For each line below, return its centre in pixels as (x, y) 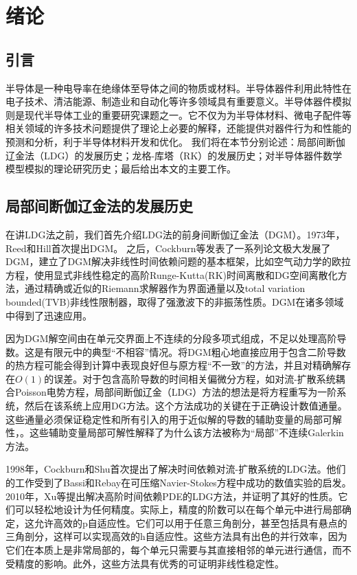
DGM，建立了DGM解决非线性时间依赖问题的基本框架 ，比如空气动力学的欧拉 (178, 261)
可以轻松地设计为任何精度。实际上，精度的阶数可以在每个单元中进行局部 (178, 509)
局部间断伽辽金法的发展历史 (99, 206)
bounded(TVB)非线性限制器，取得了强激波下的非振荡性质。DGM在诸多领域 (175, 301)
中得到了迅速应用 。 (49, 315)
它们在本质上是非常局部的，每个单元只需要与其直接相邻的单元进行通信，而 (174, 550)
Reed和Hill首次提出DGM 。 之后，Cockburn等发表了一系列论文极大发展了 (168, 248)
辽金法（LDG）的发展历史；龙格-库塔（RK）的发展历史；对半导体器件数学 (174, 155)
